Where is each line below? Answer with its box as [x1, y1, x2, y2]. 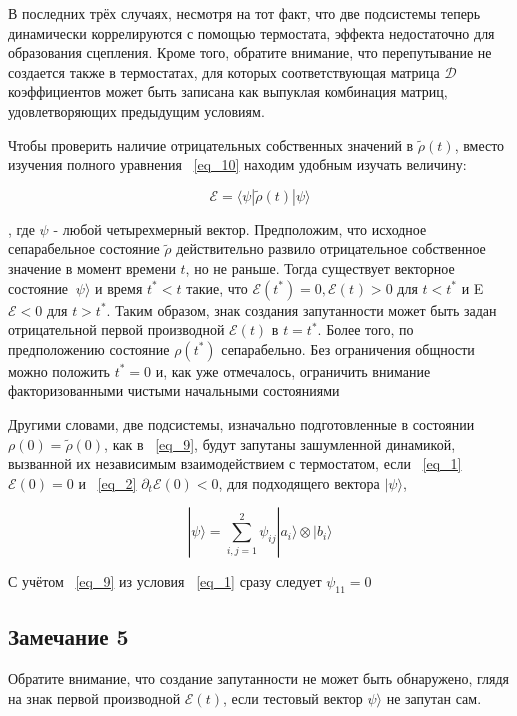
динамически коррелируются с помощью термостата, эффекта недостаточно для [8, 22, 495, 43]
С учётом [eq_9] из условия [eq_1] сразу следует [8, 571, 322, 592]
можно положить [8, 360, 110, 381]
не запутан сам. [386, 687, 482, 708]
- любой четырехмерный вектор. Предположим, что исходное [53, 218, 427, 239]
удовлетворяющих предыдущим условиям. [8, 100, 265, 121]
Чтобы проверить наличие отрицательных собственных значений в [8, 134, 414, 155]
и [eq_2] [78, 472, 137, 493]
